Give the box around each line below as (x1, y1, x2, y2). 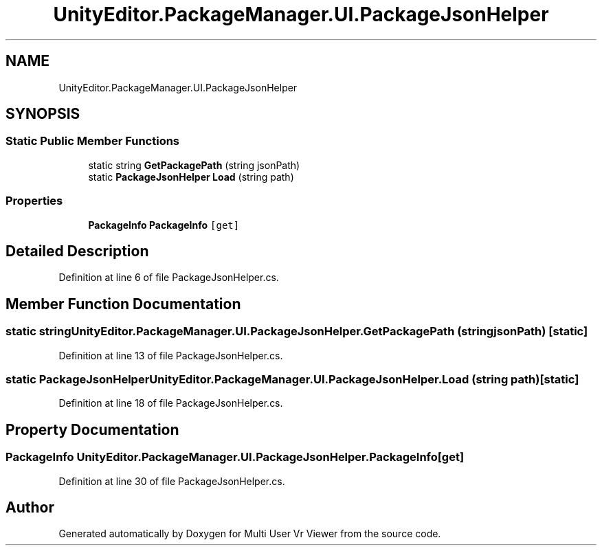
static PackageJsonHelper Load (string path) (88, 170, 294, 183)
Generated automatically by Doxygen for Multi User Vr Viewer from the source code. (58, 528, 441, 540)
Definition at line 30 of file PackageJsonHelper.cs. (58, 475, 285, 487)
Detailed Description (5, 242, 149, 260)
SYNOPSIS (5, 105, 80, 123)
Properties (5, 194, 63, 208)
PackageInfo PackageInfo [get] (88, 218, 240, 231)
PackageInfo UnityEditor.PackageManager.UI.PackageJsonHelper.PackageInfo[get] (5, 450, 465, 464)
